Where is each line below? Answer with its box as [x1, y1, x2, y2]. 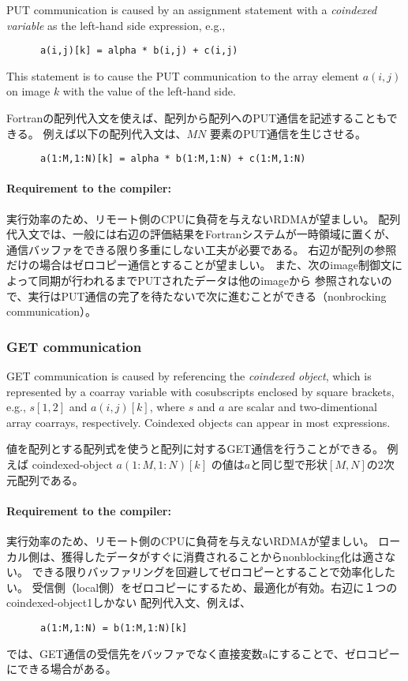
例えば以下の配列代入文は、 [43, 125, 187, 141]
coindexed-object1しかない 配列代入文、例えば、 [6, 594, 251, 611]
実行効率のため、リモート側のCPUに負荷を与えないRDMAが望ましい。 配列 [6, 210, 401, 226]
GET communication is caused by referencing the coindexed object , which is [6, 368, 372, 384]
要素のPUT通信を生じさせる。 [209, 125, 367, 141]
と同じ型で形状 [250, 456, 328, 473]
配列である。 [17, 471, 84, 488]
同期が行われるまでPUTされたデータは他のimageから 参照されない [38, 272, 381, 289]
